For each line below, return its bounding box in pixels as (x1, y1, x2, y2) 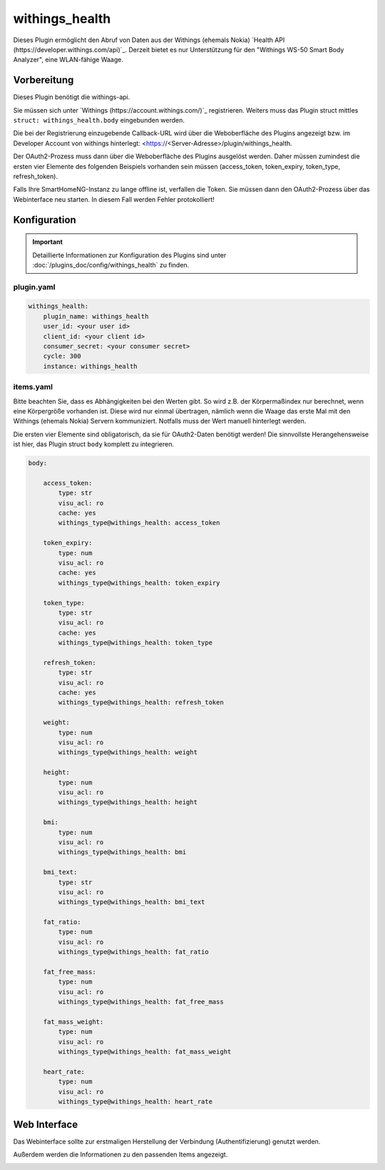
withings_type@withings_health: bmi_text (58, 898, 205, 906)
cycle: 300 (43, 352, 81, 360)
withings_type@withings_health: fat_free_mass (58, 998, 224, 1006)
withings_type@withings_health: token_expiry (58, 578, 220, 587)
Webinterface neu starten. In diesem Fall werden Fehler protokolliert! (13, 195, 215, 203)
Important (32, 237, 63, 246)
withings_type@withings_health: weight (58, 749, 197, 756)
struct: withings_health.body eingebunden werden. (13, 116, 185, 125)
